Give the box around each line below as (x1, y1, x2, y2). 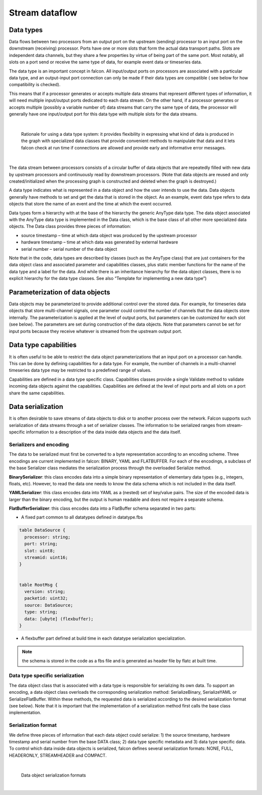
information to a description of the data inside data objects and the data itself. (26, 429, 181, 435)
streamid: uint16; (24, 555, 68, 560)
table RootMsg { (19, 582, 58, 588)
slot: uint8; (24, 548, 55, 554)
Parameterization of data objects (9, 288, 111, 296)
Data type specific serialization (9, 672, 84, 679)
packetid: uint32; (24, 595, 68, 601)
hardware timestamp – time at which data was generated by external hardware (21, 239, 178, 245)
